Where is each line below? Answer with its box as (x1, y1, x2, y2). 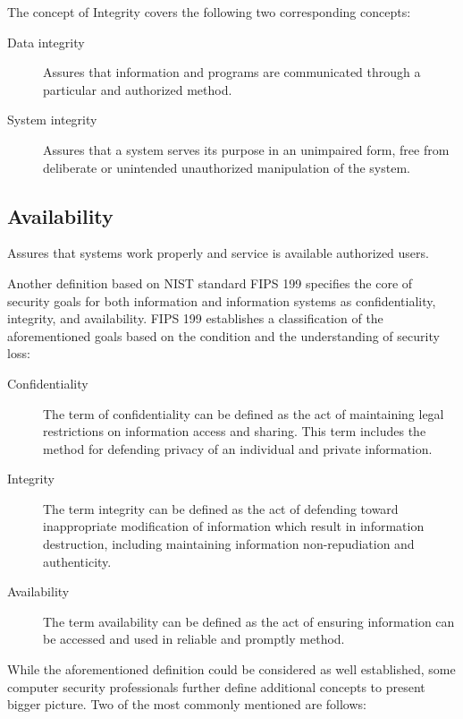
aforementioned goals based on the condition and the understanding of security (7, 326, 440, 345)
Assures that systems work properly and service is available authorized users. (7, 244, 429, 262)
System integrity (7, 110, 97, 129)
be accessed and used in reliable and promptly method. (43, 629, 345, 648)
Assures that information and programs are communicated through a (43, 63, 421, 81)
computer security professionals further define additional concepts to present (7, 677, 425, 696)
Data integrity (7, 32, 85, 51)
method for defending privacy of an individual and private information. (43, 439, 433, 458)
